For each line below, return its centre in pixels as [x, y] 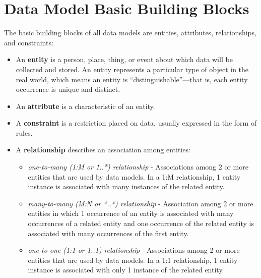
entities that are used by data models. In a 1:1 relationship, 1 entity [133, 260]
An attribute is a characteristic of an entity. [85, 106]
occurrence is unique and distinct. [68, 89]
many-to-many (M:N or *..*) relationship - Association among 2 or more [141, 203]
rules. [24, 132]
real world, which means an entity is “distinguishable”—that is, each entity [132, 79]
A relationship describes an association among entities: [103, 150]
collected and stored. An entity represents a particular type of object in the [132, 69]
